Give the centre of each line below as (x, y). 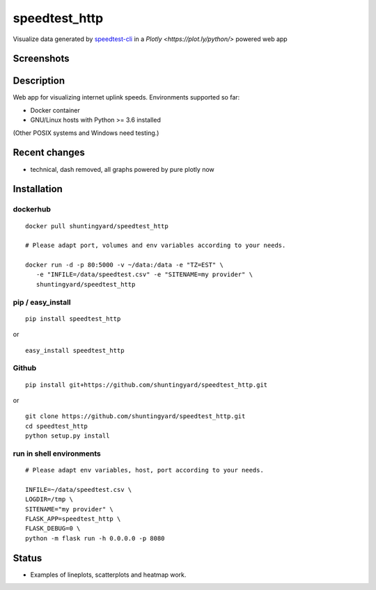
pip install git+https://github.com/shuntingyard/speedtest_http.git (147, 385)
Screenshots (41, 59)
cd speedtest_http (57, 426)
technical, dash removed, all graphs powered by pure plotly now (123, 169)
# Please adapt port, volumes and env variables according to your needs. (156, 246)
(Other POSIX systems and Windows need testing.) (86, 133)
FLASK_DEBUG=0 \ (53, 528)
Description (39, 81)
